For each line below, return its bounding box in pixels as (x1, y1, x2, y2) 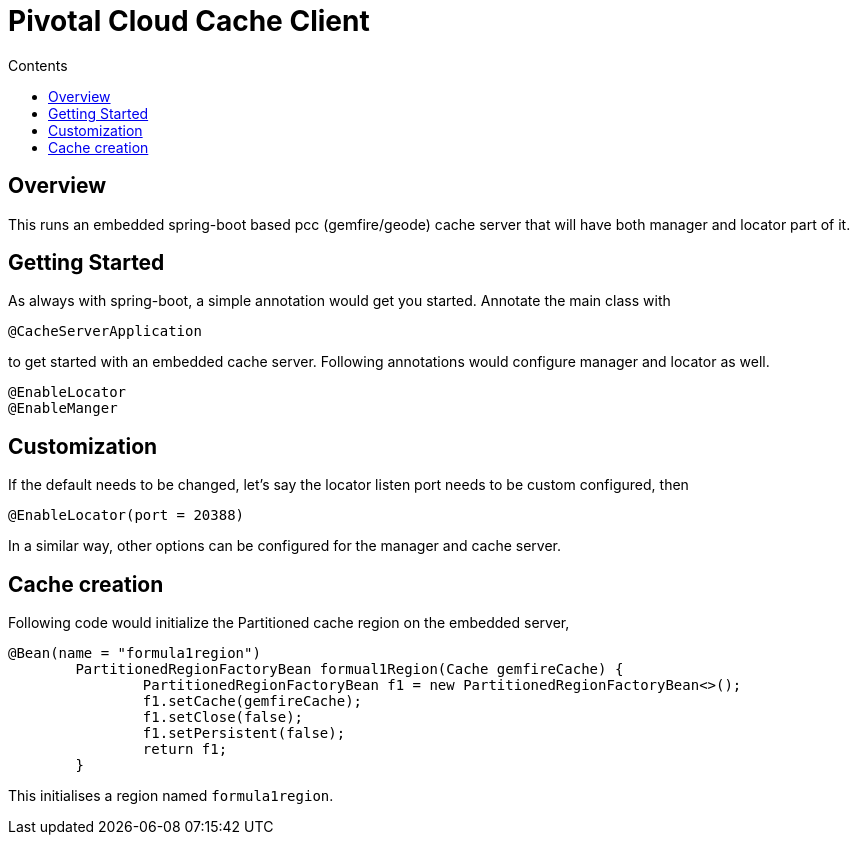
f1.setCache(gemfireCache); (142, 693, 363, 710)
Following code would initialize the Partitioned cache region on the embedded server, (8, 614, 570, 632)
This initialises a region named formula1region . (8, 787, 334, 805)
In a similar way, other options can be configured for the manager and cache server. (8, 537, 562, 555)
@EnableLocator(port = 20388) (8, 507, 245, 524)
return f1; (142, 741, 228, 758)
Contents (8, 56, 68, 74)
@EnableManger (8, 400, 118, 417)
